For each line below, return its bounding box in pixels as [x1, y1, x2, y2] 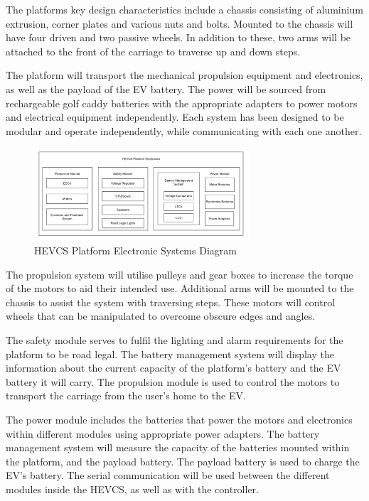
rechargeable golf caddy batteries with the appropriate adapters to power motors [6, 95, 358, 110]
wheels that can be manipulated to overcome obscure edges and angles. [6, 308, 316, 323]
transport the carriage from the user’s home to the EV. [6, 388, 246, 403]
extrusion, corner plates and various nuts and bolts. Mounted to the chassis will [6, 16, 353, 31]
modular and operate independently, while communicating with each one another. [6, 123, 362, 138]
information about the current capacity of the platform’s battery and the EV [6, 360, 341, 375]
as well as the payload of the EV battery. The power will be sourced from [6, 81, 326, 96]
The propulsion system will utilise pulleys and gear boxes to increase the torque [6, 266, 353, 281]
